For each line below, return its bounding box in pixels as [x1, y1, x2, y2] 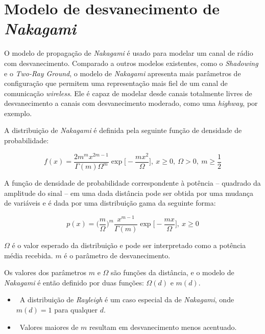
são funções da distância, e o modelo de [111, 267, 234, 278]
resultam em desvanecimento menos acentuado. [89, 321, 237, 332]
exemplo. [4, 107, 32, 118]
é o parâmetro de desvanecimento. [64, 250, 171, 260]
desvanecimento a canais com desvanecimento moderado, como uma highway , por [4, 98, 258, 108]
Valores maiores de [19, 321, 79, 332]
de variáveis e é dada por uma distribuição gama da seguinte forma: [4, 197, 216, 208]
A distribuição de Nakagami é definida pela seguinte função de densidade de [4, 125, 242, 136]
